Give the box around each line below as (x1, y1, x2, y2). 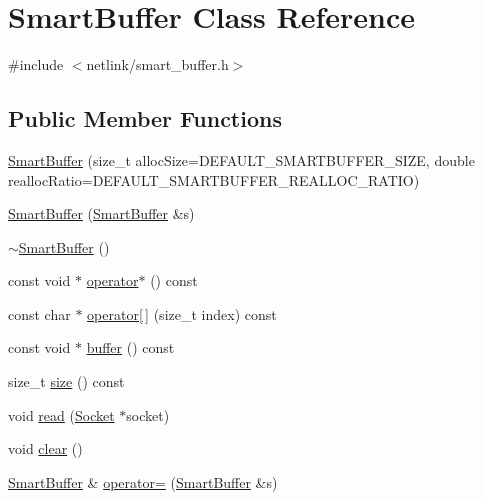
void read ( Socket (8, 404, 115, 425)
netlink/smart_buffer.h (86, 54, 229, 75)
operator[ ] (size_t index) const (87, 303, 277, 324)
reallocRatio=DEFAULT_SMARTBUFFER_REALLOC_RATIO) (8, 169, 420, 190)
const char (8, 303, 71, 324)
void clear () (8, 438, 83, 459)
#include (8, 54, 64, 75)
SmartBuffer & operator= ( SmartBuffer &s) (8, 471, 278, 492)
